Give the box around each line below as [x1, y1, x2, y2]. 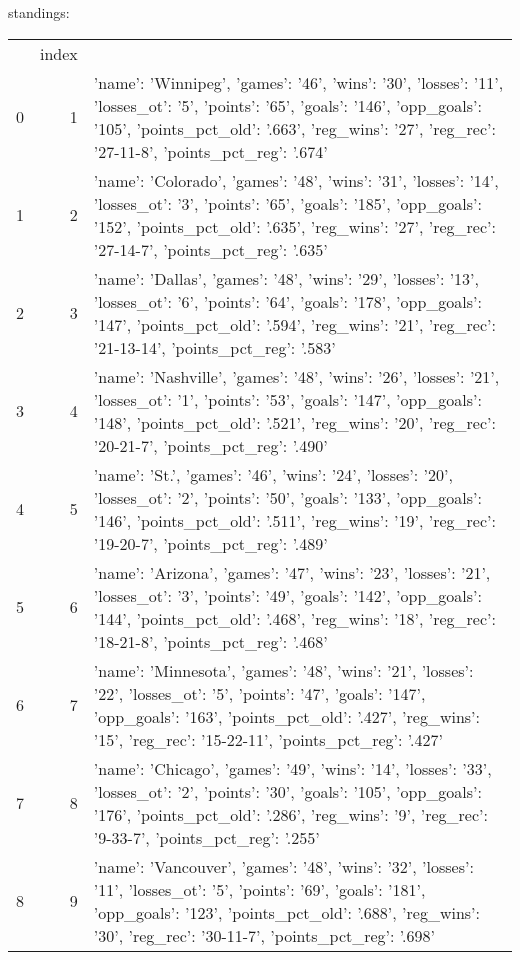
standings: [8, 2, 70, 22]
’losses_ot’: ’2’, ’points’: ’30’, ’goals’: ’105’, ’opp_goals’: [93, 779, 482, 803]
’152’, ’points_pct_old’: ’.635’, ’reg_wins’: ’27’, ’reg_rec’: [93, 214, 496, 238]
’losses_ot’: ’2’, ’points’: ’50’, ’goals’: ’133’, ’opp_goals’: [93, 485, 482, 509]
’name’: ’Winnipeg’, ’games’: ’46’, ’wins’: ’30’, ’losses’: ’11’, [93, 70, 504, 94]
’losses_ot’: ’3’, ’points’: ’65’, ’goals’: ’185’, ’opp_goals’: [93, 191, 482, 215]
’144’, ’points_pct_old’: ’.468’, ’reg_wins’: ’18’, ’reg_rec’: [93, 606, 496, 630]
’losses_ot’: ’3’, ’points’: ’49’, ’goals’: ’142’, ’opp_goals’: [93, 583, 482, 607]
